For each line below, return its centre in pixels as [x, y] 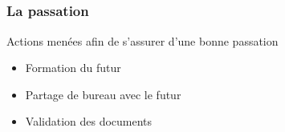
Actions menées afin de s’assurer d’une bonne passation [142, 40]
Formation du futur [73, 68]
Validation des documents [89, 121]
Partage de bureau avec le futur [103, 94]
